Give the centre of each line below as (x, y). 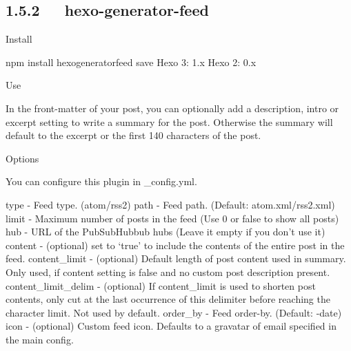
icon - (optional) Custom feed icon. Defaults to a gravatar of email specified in (171, 326)
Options (22, 158)
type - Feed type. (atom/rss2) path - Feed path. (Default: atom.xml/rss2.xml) (170, 204)
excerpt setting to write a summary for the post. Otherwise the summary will (169, 121)
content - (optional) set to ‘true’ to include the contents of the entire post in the (175, 245)
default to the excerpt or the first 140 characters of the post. (133, 135)
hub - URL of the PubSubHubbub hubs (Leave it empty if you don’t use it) (166, 232)
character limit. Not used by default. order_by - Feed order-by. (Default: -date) (174, 312)
